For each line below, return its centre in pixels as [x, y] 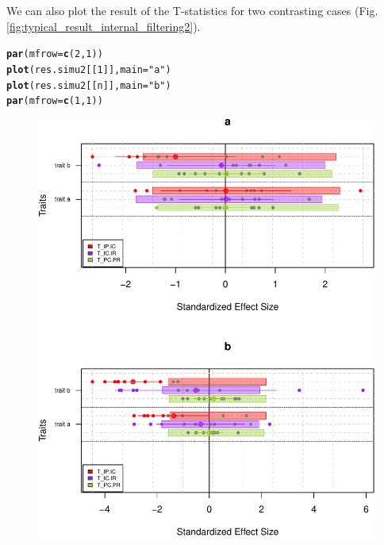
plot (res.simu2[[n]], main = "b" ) [89, 85]
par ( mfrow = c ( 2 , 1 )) [55, 54]
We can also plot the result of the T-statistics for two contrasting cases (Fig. [192, 10]
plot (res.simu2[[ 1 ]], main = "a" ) [89, 69]
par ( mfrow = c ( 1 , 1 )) [55, 101]
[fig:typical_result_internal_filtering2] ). [104, 26]
